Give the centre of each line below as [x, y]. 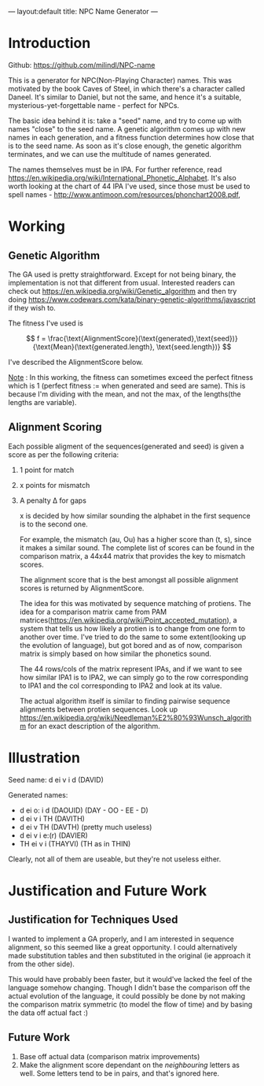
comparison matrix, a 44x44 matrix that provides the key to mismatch [132, 556]
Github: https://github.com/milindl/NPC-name [82, 65]
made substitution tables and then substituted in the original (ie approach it [130, 955]
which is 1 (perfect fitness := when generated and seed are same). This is [127, 385]
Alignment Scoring [55, 428]
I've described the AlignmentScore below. [76, 362]
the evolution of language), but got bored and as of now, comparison [131, 645]
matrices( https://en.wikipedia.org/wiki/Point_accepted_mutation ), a [128, 620]
